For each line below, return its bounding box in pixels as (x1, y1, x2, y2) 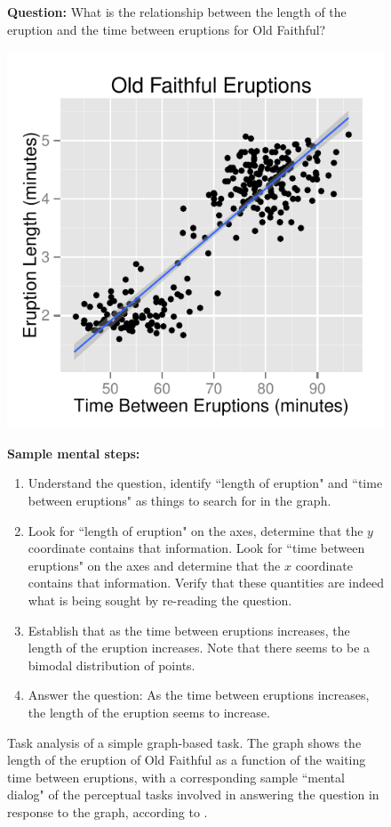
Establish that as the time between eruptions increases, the (28, 620, 350, 639)
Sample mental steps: (7, 443, 140, 462)
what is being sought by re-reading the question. (28, 590, 292, 609)
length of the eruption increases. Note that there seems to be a (28, 638, 371, 657)
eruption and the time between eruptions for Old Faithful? (7, 20, 326, 38)
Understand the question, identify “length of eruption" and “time (28, 474, 383, 492)
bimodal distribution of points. (28, 655, 195, 674)
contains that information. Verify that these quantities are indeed (28, 573, 384, 592)
